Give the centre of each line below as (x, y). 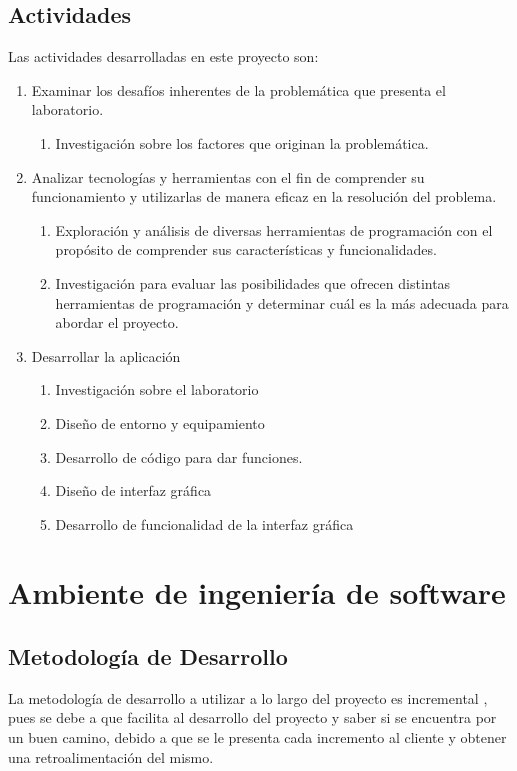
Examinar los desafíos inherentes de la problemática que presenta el (238, 89)
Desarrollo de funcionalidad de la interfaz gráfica (204, 523)
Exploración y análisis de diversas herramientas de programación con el (274, 229)
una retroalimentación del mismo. (111, 756)
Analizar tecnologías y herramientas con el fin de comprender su (228, 176)
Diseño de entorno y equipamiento (160, 422)
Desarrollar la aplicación (106, 355)
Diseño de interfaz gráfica (133, 490)
